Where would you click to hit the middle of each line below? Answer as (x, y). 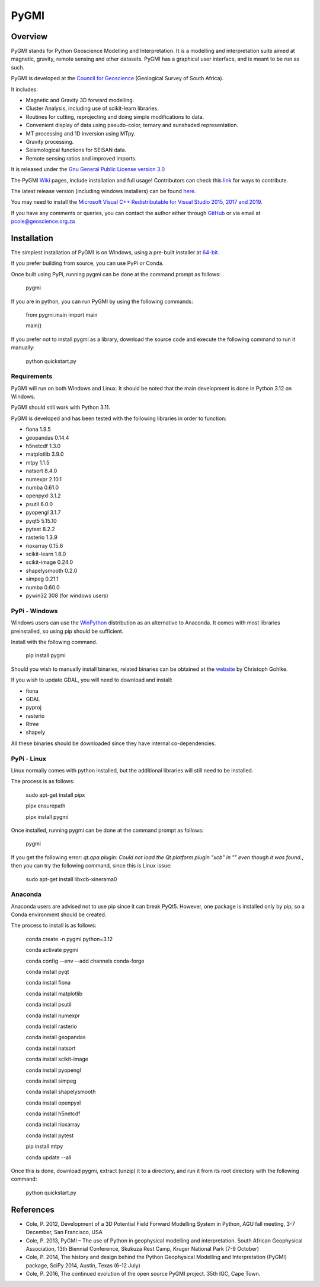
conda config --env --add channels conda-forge (85, 961)
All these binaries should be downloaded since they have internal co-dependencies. (113, 743)
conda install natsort (51, 1048)
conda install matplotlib (54, 993)
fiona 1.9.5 (39, 429)
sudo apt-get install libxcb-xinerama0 (71, 879)
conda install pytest (50, 1135)
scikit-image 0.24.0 (49, 562)
